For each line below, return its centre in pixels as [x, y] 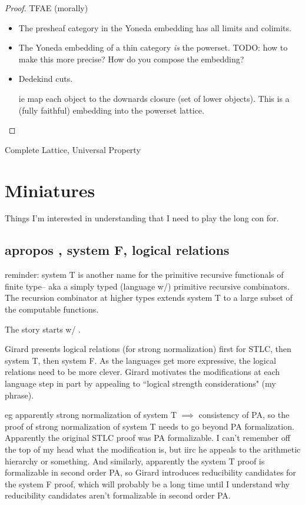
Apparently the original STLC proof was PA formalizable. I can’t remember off [147, 438]
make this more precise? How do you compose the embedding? [131, 59]
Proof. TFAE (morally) [47, 8]
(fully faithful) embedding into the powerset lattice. [111, 110]
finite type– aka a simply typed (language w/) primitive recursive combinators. [147, 286]
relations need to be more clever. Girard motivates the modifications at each [142, 372]
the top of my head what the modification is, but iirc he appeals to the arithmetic [153, 449]
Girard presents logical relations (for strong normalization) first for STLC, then [148, 349]
